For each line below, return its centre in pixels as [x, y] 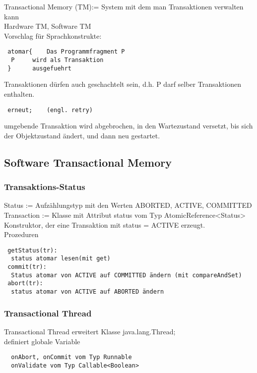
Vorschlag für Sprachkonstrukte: [53, 35]
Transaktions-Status [45, 187]
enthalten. [19, 93]
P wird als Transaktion [57, 60]
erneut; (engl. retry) [50, 110]
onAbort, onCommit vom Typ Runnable [71, 357]
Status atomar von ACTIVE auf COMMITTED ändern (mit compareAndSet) [127, 275]
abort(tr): [25, 283]
